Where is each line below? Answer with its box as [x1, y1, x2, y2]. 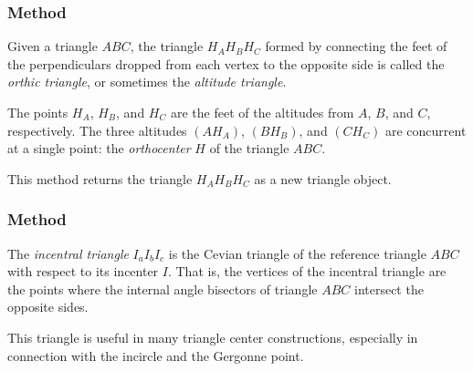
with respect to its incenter [7, 262, 159, 281]
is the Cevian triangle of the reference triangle [168, 243, 426, 263]
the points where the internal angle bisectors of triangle [7, 279, 318, 298]
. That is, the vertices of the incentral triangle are [167, 262, 447, 281]
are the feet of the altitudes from [170, 103, 354, 121]
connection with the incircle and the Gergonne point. [7, 345, 304, 365]
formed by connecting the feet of [265, 36, 447, 56]
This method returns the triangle [7, 169, 193, 188]
